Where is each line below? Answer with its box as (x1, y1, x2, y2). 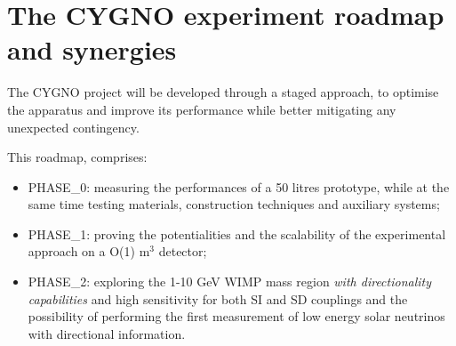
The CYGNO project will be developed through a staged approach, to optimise (7, 83, 439, 101)
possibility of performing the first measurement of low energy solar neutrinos (28, 307, 445, 326)
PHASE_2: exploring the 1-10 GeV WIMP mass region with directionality (28, 272, 432, 291)
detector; (158, 242, 207, 261)
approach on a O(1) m (28, 242, 150, 261)
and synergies (7, 31, 177, 68)
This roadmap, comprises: (7, 148, 148, 166)
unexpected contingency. (7, 117, 140, 136)
